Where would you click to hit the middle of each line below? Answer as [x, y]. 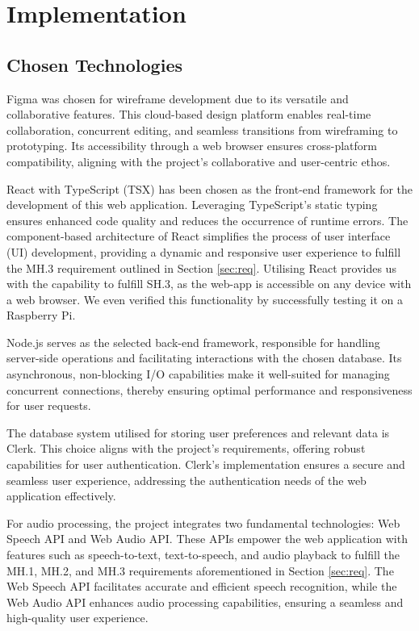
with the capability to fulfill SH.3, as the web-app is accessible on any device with [209, 284]
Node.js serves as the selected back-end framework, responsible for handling [193, 342]
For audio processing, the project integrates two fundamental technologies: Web [203, 522]
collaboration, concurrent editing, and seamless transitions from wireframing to [202, 130]
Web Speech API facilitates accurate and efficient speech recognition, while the [202, 586]
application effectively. [61, 496]
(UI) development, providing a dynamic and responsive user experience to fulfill [204, 251]
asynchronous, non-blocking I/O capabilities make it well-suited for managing [198, 374]
